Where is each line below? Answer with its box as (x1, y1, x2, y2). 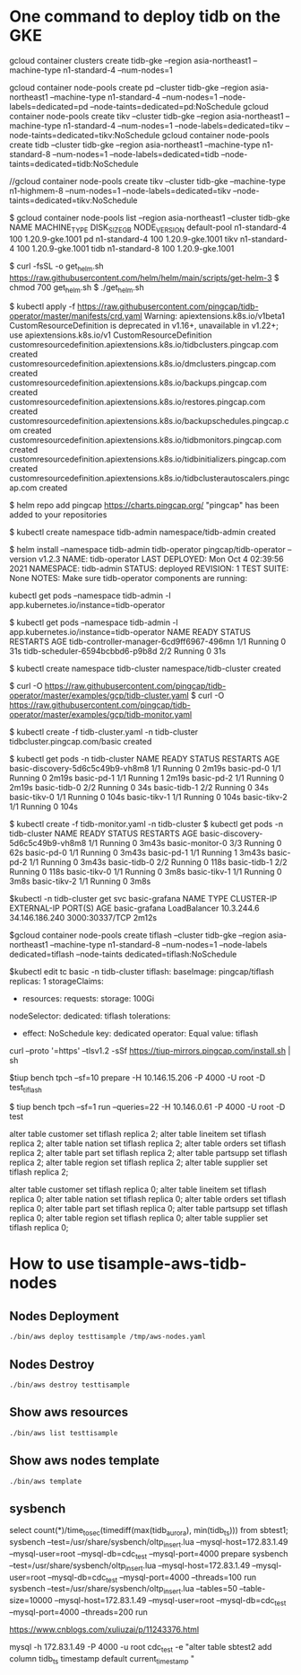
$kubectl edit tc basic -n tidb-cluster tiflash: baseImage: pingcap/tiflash (9, 966, 275, 977)
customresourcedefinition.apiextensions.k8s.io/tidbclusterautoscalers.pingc (9, 473, 290, 484)
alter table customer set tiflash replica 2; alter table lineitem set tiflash (9, 1129, 267, 1140)
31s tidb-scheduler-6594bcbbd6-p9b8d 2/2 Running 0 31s (9, 646, 227, 657)
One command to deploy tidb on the (9, 6, 280, 27)
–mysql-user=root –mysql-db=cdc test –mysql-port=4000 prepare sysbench (9, 1547, 288, 1561)
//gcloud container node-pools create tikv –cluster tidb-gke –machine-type (9, 175, 287, 186)
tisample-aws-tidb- (98, 1254, 247, 1274)
